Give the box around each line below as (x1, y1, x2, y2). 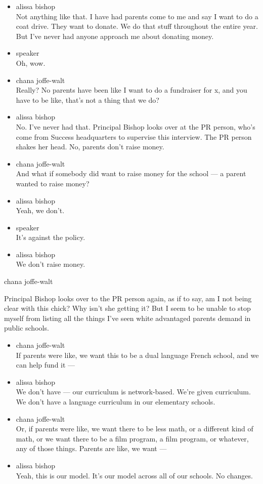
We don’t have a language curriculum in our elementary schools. (16, 396, 215, 407)
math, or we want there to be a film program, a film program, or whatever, (16, 433, 249, 443)
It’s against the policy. (16, 232, 85, 243)
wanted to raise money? (16, 178, 90, 188)
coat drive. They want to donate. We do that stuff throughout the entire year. (16, 21, 258, 31)
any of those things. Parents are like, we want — (16, 443, 167, 454)
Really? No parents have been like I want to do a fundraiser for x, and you (16, 85, 247, 95)
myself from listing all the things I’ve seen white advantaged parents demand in (4, 312, 251, 323)
